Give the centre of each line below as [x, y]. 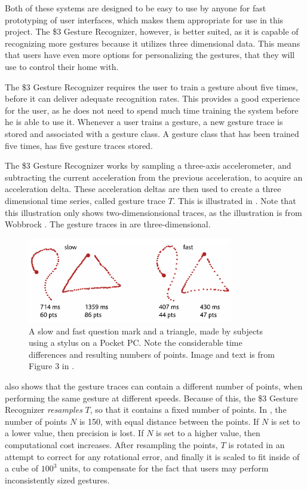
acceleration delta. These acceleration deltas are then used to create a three [143, 189]
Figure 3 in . [52, 366]
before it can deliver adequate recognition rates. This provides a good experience [152, 98]
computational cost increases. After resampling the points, [111, 445]
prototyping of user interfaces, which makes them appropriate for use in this [144, 19]
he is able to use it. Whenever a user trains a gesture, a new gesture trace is [144, 122]
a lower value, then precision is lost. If [74, 433]
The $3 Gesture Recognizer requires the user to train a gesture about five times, [151, 86]
